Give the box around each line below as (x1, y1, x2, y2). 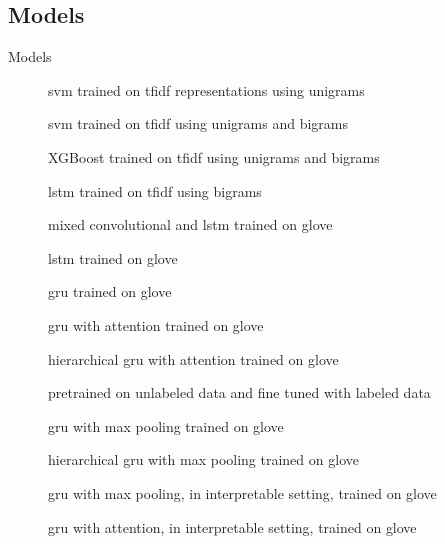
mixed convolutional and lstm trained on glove (48, 214, 333, 235)
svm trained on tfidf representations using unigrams (48, 79, 365, 100)
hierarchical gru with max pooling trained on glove (48, 449, 359, 470)
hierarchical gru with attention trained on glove (48, 348, 339, 369)
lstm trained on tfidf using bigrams (48, 180, 262, 201)
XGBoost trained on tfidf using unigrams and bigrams (48, 146, 380, 167)
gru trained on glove (48, 281, 172, 302)
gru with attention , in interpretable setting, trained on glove (48, 516, 417, 537)
